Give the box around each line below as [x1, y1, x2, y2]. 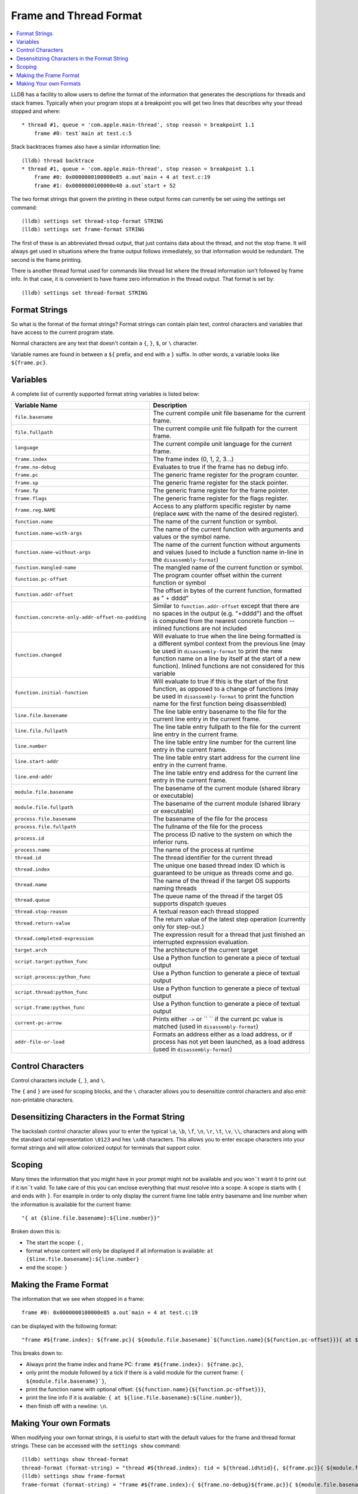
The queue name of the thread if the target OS [153, 892, 283, 901]
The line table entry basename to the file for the [153, 708, 287, 716]
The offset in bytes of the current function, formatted [153, 586, 302, 595]
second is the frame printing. [11, 256, 82, 263]
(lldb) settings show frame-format [21, 1473, 126, 1480]
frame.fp [14, 487, 39, 494]
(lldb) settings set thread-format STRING [21, 289, 148, 296]
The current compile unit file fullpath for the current [153, 424, 298, 433]
